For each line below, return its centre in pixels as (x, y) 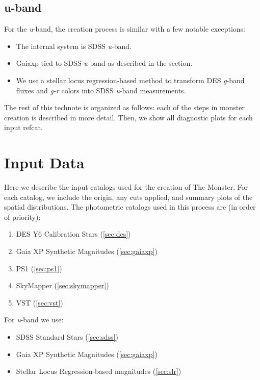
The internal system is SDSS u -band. (74, 46)
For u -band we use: (34, 320)
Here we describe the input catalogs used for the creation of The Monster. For (126, 187)
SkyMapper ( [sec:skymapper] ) (62, 285)
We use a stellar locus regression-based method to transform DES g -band (130, 80)
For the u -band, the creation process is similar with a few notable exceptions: (125, 29)
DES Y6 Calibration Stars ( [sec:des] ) (73, 234)
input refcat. (23, 127)
